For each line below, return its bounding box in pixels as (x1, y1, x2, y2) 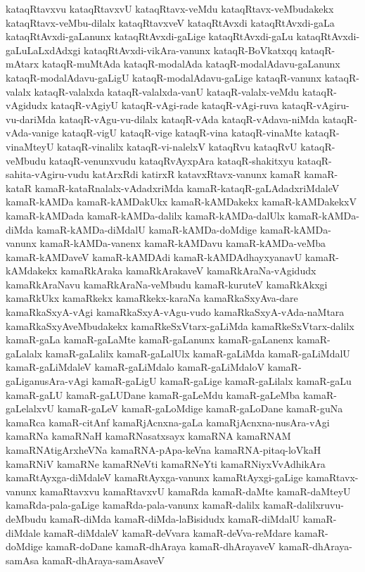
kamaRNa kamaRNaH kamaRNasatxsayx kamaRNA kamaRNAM (6, 428, 291, 443)
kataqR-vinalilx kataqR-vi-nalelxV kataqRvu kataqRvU (57, 139, 297, 153)
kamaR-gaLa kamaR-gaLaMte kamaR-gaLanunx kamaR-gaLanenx (6, 332, 294, 347)
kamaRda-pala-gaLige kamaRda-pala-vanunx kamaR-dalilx (6, 497, 260, 512)
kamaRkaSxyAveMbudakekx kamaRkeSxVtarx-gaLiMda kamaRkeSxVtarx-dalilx (6, 318, 354, 333)
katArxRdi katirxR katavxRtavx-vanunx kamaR (92, 167, 301, 182)
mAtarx (6, 56, 39, 71)
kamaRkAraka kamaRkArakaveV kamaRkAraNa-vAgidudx (60, 263, 316, 278)
